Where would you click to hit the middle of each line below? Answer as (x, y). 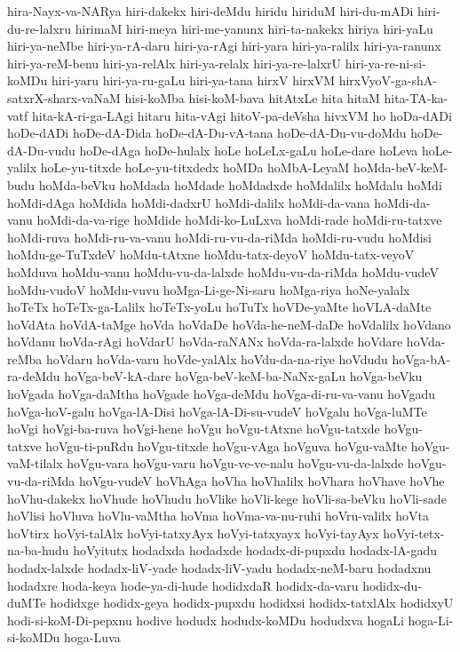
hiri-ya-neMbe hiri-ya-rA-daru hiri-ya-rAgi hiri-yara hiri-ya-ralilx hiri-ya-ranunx (224, 46)
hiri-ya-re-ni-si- (385, 63)
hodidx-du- (393, 585)
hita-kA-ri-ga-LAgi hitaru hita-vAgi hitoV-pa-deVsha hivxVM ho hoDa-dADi (242, 115)
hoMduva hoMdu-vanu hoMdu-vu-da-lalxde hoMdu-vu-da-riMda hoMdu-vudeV (223, 271)
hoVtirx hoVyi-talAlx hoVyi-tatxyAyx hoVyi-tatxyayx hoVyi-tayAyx (193, 533)
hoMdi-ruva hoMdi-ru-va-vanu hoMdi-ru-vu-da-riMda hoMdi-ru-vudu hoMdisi (219, 237)
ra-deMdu (34, 376)
